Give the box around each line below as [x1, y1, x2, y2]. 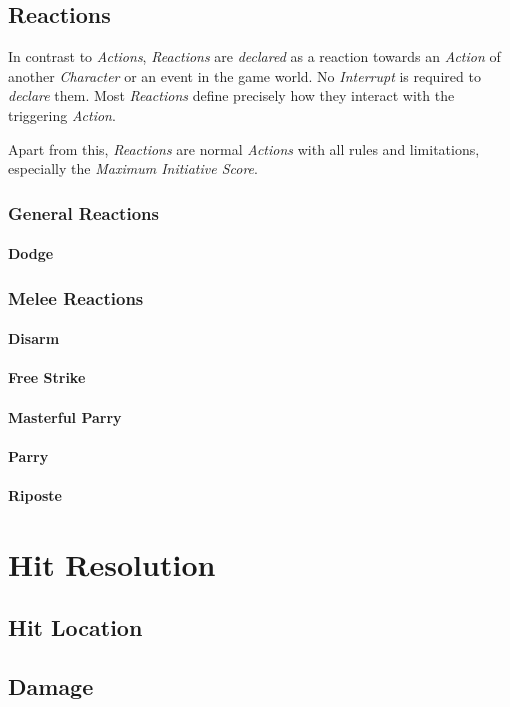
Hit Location [8, 612, 143, 643]
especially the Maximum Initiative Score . [8, 158, 258, 179]
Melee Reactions [8, 285, 144, 310]
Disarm [8, 328, 60, 349]
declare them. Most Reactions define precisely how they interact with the [8, 85, 455, 106]
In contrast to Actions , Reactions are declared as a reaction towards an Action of [8, 46, 501, 67]
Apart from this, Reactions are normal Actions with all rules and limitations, [8, 138, 480, 159]
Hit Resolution [8, 543, 216, 584]
